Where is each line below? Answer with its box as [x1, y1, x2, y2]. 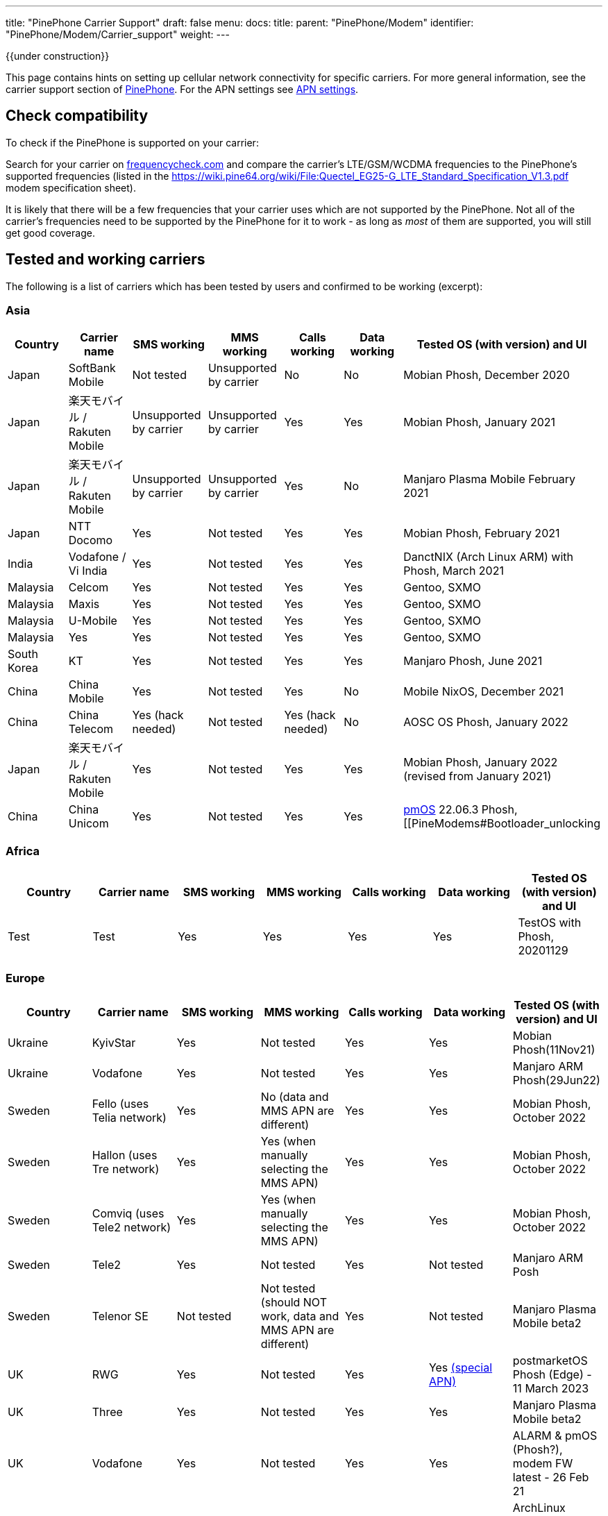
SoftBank [68, 361, 116, 376]
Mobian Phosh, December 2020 [403, 368, 570, 382]
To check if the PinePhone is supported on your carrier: [6, 136, 259, 149]
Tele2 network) [92, 1220, 171, 1234]
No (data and [260, 1089, 329, 1104]
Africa [6, 843, 40, 858]
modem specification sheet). [6, 181, 136, 194]
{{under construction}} [6, 50, 110, 62]
